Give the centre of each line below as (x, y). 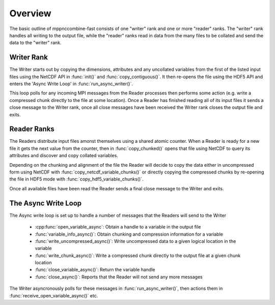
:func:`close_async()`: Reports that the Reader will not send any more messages (119, 277)
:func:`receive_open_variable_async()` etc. (54, 295)
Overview (30, 13)
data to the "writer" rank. (35, 43)
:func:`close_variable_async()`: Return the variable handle (95, 270)
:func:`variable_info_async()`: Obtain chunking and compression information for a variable (129, 234)
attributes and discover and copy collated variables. (64, 156)
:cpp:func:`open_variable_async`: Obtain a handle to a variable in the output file (118, 227)
